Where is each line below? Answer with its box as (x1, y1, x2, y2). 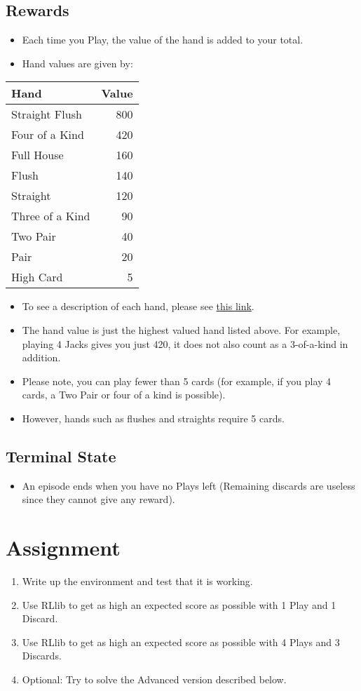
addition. (22, 350, 61, 365)
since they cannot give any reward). (22, 492, 175, 506)
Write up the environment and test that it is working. (22, 574, 253, 589)
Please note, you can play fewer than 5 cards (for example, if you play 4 (22, 373, 332, 388)
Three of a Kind (11, 208, 90, 224)
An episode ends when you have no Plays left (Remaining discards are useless (22, 478, 355, 492)
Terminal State (6, 445, 116, 467)
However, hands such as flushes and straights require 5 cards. (22, 410, 285, 425)
